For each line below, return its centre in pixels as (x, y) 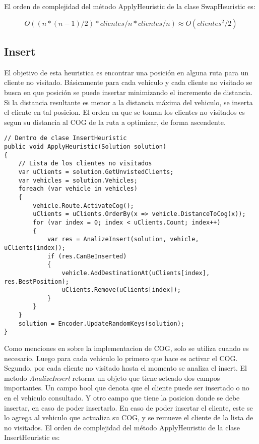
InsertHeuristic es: (32, 437)
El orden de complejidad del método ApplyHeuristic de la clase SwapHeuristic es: (130, 6)
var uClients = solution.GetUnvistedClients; (96, 172)
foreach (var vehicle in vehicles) (78, 189)
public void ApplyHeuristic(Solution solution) (85, 147)
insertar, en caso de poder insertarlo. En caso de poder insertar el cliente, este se (128, 407)
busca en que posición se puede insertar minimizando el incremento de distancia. (128, 92)
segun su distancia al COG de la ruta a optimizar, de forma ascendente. (115, 122)
